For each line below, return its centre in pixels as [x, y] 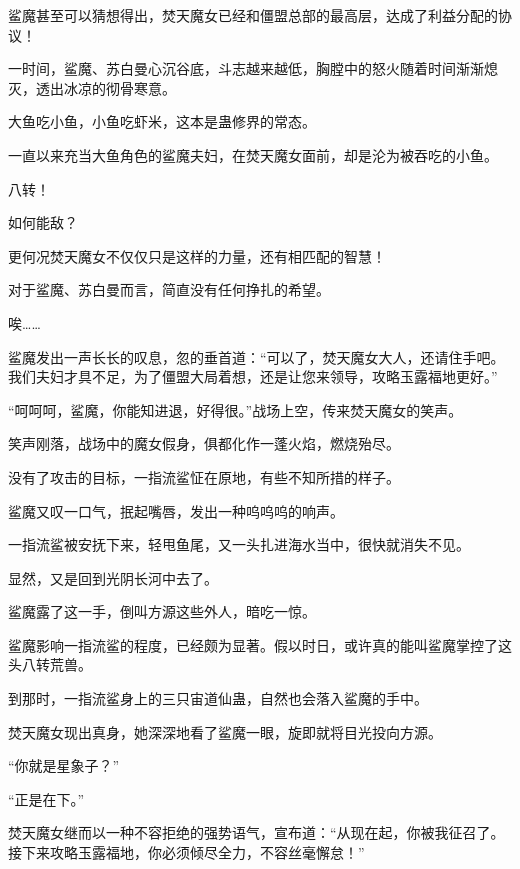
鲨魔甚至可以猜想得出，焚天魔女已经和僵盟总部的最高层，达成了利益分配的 [253, 15]
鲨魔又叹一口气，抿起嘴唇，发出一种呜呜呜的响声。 [176, 510]
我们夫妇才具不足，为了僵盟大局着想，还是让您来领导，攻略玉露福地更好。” [253, 376]
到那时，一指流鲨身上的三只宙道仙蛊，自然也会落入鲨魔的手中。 [218, 698]
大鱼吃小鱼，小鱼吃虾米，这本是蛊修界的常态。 [162, 121]
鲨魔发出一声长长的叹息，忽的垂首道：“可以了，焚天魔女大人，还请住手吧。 [256, 356]
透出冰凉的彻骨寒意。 [105, 87]
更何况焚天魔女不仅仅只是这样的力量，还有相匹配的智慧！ [197, 255]
